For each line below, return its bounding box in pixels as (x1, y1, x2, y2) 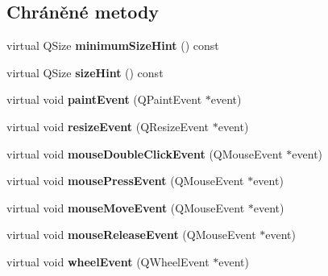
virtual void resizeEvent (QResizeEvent (6, 117, 209, 134)
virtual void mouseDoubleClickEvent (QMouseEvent (6, 145, 283, 162)
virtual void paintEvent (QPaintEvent (6, 91, 202, 108)
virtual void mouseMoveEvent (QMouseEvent (6, 199, 245, 216)
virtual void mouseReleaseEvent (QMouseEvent (6, 226, 256, 243)
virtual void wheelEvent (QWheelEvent (6, 253, 210, 270)
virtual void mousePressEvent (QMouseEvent (6, 172, 244, 189)
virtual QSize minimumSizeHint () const (6, 37, 219, 54)
